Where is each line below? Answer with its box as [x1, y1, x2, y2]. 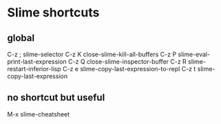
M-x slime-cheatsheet [7, 110, 70, 118]
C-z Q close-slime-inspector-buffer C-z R [67, 58, 187, 66]
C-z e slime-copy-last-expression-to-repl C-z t [62, 65, 196, 73]
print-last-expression [7, 58, 67, 66]
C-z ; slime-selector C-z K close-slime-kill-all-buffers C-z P [7, 50, 177, 58]
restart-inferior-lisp [7, 65, 62, 73]
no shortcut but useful [7, 92, 105, 103]
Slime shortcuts [7, 5, 100, 21]
